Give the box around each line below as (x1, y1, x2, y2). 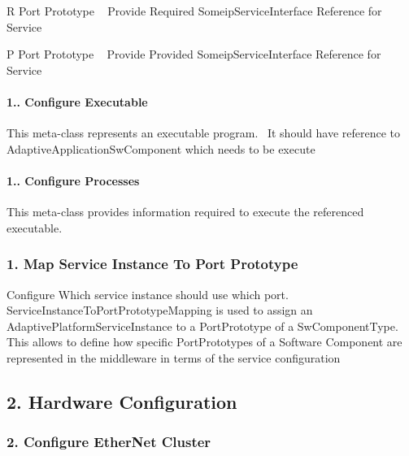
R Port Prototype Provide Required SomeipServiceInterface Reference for (7, 2, 382, 19)
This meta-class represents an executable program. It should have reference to (7, 124, 401, 141)
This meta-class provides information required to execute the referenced (7, 203, 364, 220)
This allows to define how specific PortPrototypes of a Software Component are (7, 333, 402, 350)
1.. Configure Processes (7, 172, 140, 189)
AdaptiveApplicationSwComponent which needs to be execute (7, 140, 315, 157)
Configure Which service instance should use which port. (7, 285, 289, 302)
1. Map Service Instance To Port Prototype (7, 254, 298, 274)
